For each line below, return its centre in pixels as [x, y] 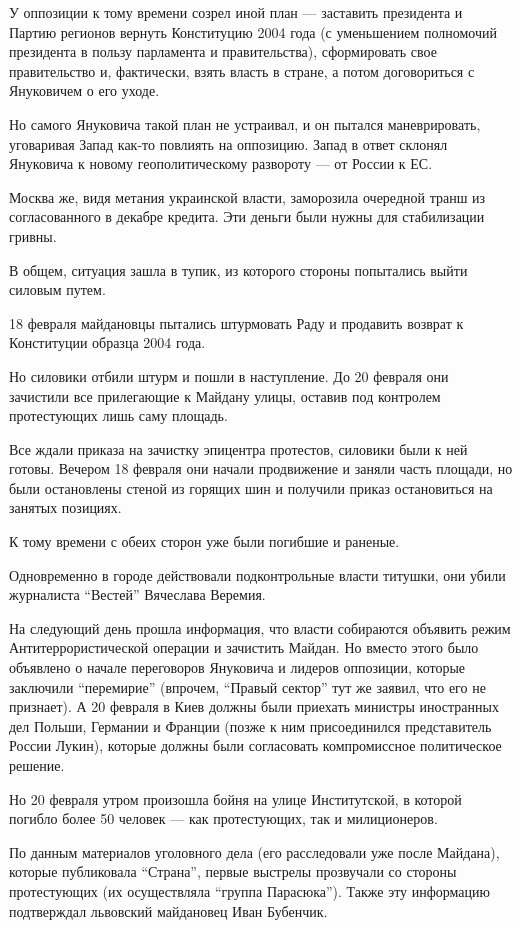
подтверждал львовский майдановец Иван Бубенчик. [168, 910]
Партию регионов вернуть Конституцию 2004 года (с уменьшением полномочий [253, 31]
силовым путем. [57, 289]
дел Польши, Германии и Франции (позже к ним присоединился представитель [250, 725]
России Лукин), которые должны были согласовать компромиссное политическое [255, 745]
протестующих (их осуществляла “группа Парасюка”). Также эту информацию [249, 890]
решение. [37, 765]
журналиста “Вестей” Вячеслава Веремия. [137, 594]
